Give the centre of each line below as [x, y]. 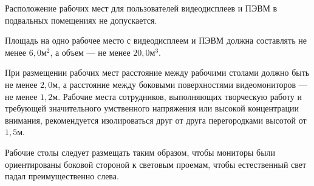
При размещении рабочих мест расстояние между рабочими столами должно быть [157, 72]
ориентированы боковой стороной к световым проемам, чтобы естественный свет [156, 164]
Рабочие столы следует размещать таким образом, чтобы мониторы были [140, 152]
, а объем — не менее [90, 52]
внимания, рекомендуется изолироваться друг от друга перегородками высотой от [156, 120]
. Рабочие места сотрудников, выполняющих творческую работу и [180, 96]
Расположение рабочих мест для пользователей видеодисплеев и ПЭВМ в [141, 8]
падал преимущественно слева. [62, 176]
